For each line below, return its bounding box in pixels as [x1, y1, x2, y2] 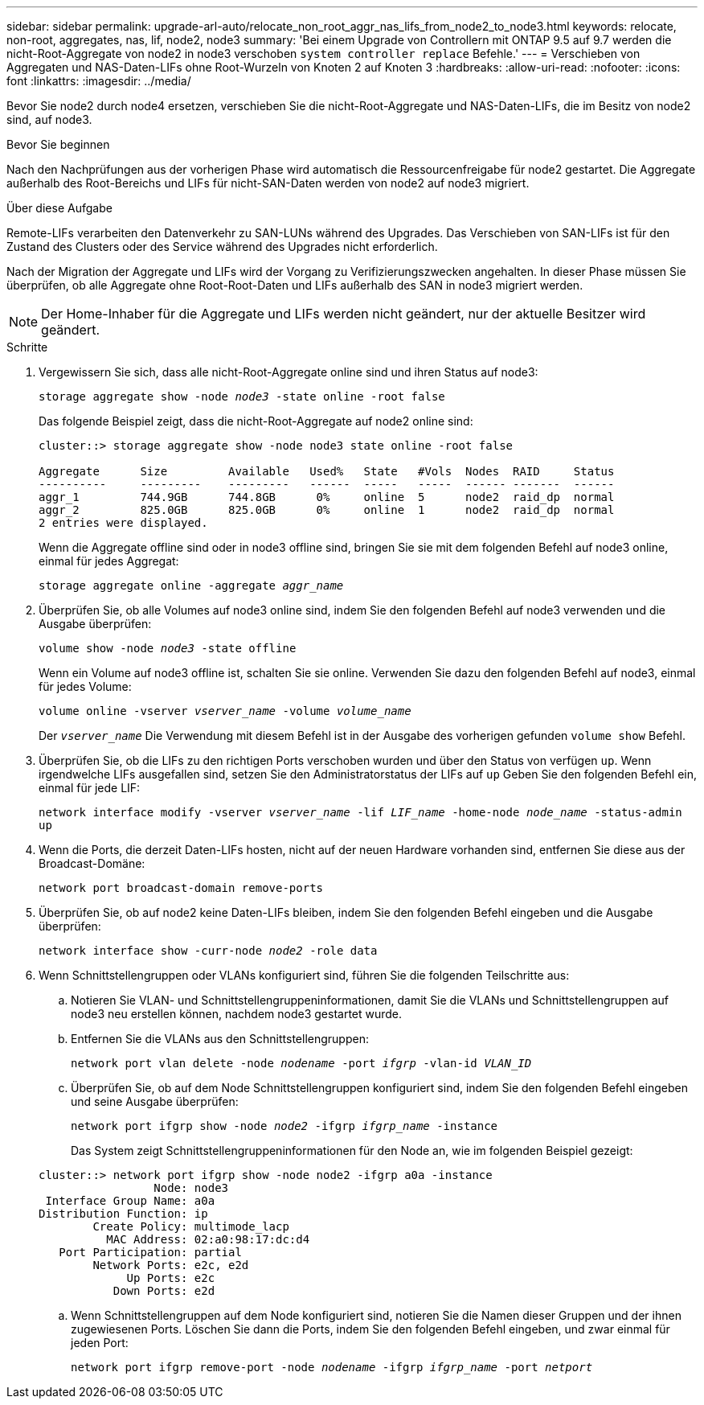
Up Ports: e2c [126, 1271, 215, 1284]
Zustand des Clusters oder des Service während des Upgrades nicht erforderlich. [6, 240, 438, 253]
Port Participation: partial [59, 1246, 242, 1259]
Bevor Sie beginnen [6, 138, 110, 151]
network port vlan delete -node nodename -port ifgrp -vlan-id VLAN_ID [71, 1057, 532, 1070]
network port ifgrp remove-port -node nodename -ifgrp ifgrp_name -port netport [71, 1361, 593, 1374]
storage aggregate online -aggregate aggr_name [39, 579, 344, 592]
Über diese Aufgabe [6, 201, 113, 215]
